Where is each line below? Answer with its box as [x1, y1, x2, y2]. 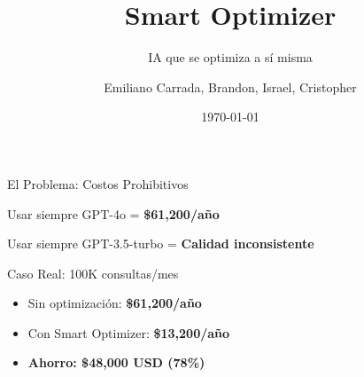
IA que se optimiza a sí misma [148, 48, 313, 67]
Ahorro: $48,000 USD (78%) [27, 353, 205, 372]
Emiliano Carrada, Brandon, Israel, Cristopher [104, 77, 357, 96]
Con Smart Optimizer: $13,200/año [27, 323, 230, 342]
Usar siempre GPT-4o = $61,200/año [7, 204, 220, 223]
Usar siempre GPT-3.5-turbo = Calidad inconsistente [7, 234, 314, 253]
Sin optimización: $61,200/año [27, 294, 202, 312]
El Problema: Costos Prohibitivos [7, 174, 189, 192]
